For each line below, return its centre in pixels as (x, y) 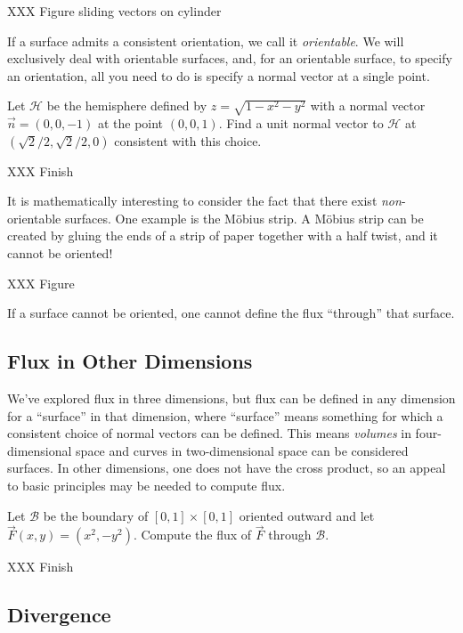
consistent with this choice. (188, 140)
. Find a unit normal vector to (301, 123)
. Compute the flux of (192, 535)
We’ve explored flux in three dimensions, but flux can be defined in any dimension (231, 398)
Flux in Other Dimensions (130, 361)
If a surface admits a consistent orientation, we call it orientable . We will (206, 41)
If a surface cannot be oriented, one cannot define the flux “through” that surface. (231, 313)
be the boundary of (96, 515)
